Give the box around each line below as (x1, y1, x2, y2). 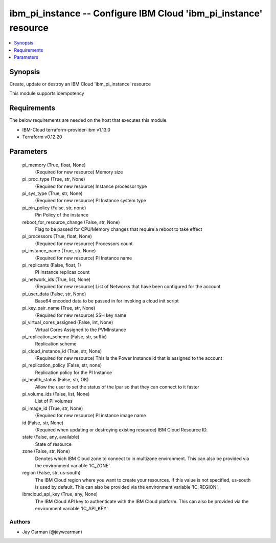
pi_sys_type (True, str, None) (22, 190, 83, 197)
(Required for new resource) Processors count (35, 241, 133, 247)
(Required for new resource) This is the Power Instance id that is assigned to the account (35, 355, 222, 361)
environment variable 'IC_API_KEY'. (35, 506, 109, 512)
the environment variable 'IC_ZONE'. (35, 462, 111, 468)
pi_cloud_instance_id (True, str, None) (22, 348, 102, 354)
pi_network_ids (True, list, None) (22, 276, 91, 283)
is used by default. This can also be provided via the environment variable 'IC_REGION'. (35, 484, 219, 490)
